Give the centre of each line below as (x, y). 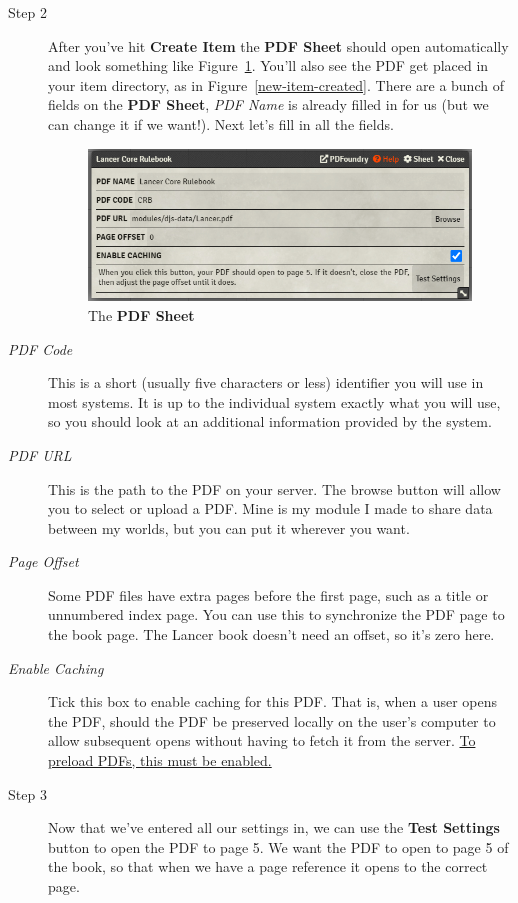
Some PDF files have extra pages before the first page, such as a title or (268, 594)
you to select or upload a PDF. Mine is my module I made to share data (270, 508)
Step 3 (27, 793)
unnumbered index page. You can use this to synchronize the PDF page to (276, 614)
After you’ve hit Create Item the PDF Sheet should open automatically (278, 45)
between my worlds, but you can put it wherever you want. (229, 527)
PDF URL (40, 454)
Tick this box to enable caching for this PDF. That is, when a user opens (273, 701)
